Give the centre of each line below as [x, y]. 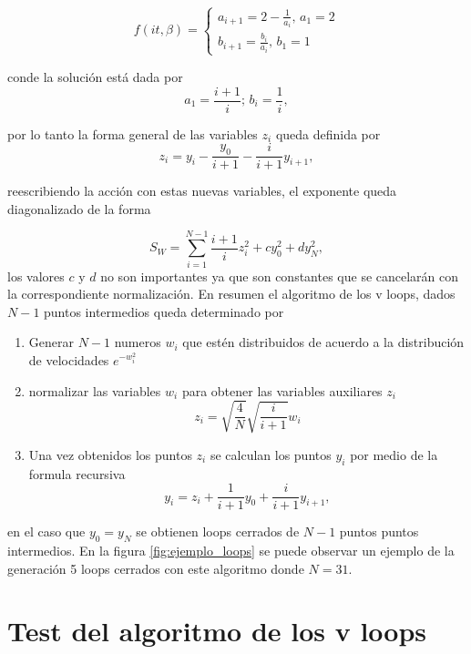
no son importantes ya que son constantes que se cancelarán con [280, 276]
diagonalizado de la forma [79, 208]
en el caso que [46, 531]
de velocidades [69, 359]
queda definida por [328, 133]
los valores [36, 276]
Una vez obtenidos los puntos [110, 454]
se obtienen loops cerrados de [218, 531]
